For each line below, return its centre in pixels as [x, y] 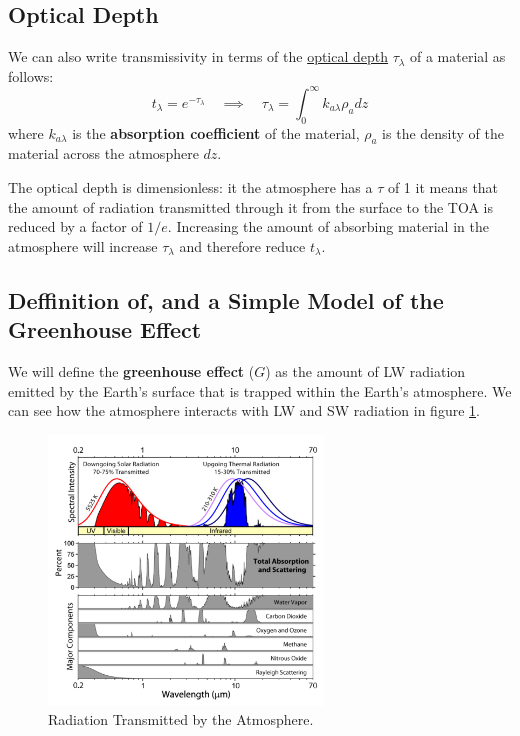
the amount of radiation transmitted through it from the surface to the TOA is [251, 206]
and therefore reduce [242, 245]
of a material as [458, 56]
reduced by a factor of [75, 226]
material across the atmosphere [103, 153]
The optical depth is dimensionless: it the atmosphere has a [190, 187]
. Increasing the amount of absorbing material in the [328, 226]
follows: [31, 75]
